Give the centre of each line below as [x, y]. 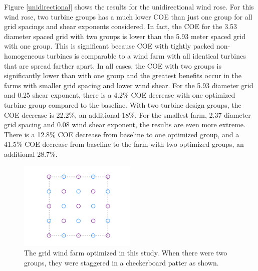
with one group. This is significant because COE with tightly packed [109, 46]
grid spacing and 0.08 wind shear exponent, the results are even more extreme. [125, 124]
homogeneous [24, 55]
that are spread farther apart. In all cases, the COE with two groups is [113, 65]
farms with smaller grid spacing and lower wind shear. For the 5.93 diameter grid [129, 85]
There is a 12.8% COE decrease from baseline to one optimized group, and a [122, 134]
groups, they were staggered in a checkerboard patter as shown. [121, 262]
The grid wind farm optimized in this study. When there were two [126, 253]
